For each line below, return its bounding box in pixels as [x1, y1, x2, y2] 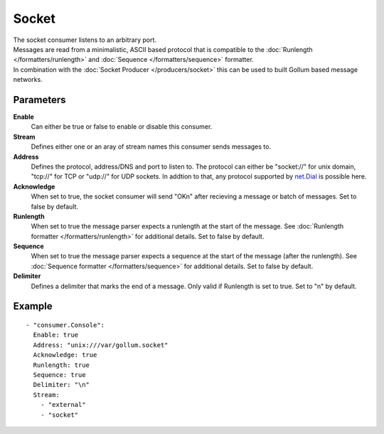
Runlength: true [33, 361, 90, 369]
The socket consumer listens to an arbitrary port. [13, 36, 156, 44]
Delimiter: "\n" [33, 381, 90, 389]
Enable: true [33, 331, 79, 339]
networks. [13, 75, 43, 84]
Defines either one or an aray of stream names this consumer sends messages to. [31, 142, 272, 151]
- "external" [40, 401, 86, 409]
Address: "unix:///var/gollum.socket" [33, 341, 169, 349]
